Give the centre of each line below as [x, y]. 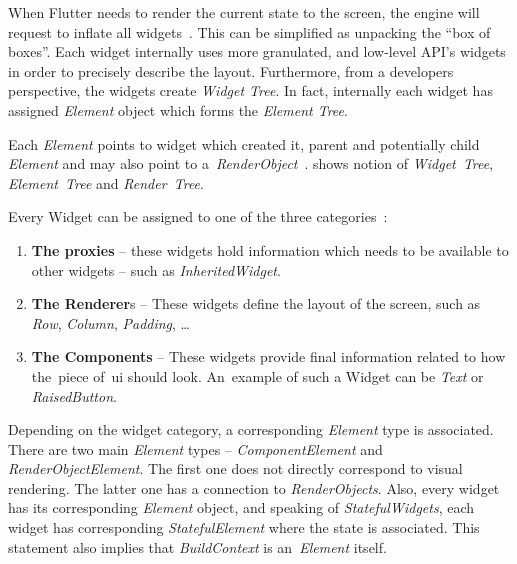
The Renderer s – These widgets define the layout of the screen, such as [256, 303]
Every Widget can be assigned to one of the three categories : [198, 216]
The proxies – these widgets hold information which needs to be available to [270, 249]
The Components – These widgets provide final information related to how [268, 356]
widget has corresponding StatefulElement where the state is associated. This [244, 527]
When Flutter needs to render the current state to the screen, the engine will [244, 12]
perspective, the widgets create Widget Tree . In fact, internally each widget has [250, 90]
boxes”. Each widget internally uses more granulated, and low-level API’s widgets [257, 51]
